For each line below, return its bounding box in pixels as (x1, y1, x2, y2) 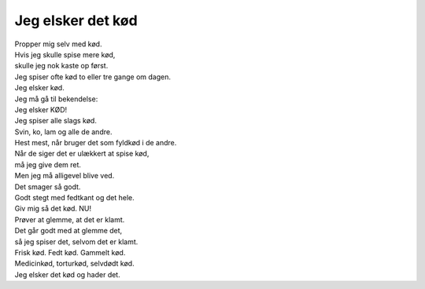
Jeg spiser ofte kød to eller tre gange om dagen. (14, 71, 171, 82)
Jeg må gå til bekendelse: (14, 94, 98, 104)
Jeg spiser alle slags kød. (14, 116, 98, 126)
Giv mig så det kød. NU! (14, 204, 92, 214)
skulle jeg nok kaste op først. (14, 61, 109, 71)
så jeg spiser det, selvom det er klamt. (14, 236, 139, 247)
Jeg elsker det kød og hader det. (14, 269, 121, 279)
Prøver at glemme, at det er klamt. (14, 214, 125, 224)
